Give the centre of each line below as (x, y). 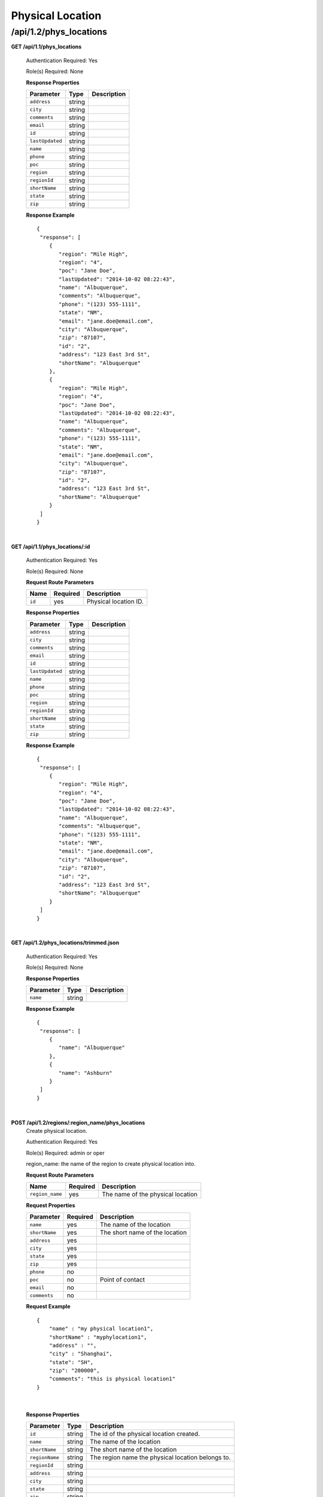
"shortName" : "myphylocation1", (98, 1337)
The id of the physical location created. (145, 1434)
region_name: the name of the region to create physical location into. (111, 1164)
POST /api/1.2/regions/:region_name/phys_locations (78, 1122)
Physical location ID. (115, 602)
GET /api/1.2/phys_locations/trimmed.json (65, 943)
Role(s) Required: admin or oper (65, 1153)
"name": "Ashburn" (86, 1073)
